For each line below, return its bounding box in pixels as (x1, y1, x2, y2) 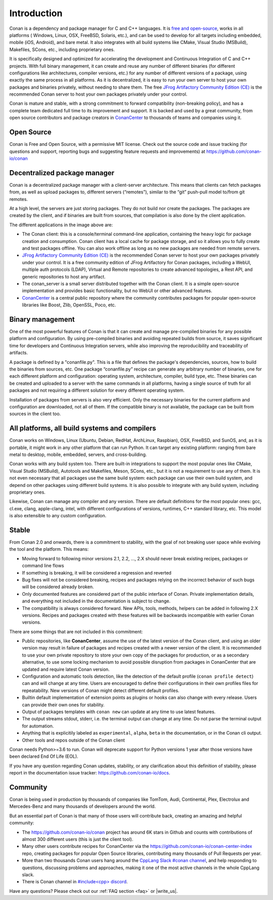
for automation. (22, 723, 54, 729)
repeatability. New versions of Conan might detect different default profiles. (22, 687, 179, 693)
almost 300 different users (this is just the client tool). (22, 836, 133, 842)
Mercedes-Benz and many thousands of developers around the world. (9, 803, 156, 809)
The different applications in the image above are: (9, 222, 113, 228)
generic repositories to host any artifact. (22, 273, 106, 279)
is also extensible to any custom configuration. (9, 513, 107, 519)
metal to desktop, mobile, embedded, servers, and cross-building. (9, 451, 147, 458)
